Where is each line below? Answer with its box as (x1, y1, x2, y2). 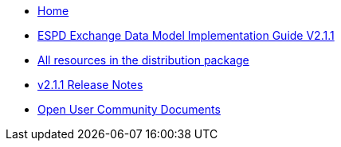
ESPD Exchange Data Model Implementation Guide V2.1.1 (37, 29, 335, 42)
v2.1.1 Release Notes (37, 78, 143, 91)
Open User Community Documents (37, 103, 221, 116)
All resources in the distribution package (37, 53, 249, 67)
